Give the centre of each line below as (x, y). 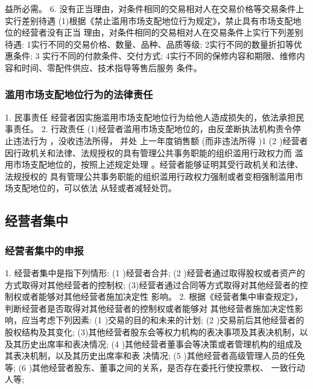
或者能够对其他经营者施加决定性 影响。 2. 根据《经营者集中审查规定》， (162, 296)
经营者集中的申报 (44, 250)
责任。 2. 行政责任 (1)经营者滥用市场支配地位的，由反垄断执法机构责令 (153, 129)
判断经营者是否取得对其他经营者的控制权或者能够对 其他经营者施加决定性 (150, 308)
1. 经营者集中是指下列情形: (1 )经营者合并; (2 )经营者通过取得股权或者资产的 (155, 272)
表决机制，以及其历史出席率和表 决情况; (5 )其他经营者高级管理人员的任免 (159, 356)
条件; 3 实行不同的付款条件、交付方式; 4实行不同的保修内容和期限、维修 (155, 56)
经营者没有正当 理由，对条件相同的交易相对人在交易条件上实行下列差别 (162, 32)
